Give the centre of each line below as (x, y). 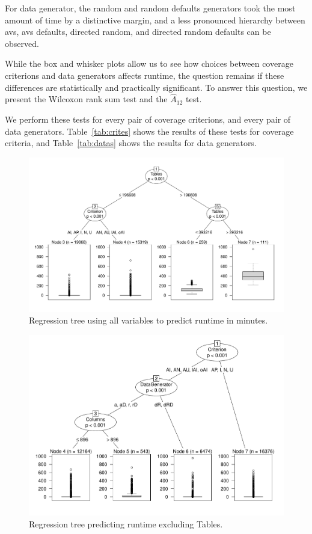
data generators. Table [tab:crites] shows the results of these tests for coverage (149, 131)
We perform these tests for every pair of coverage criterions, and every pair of (148, 119)
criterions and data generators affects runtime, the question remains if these (145, 75)
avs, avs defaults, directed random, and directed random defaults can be (138, 32)
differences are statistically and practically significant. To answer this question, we (156, 87)
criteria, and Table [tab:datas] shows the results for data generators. (131, 143)
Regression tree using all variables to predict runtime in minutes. (148, 320)
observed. (22, 43)
